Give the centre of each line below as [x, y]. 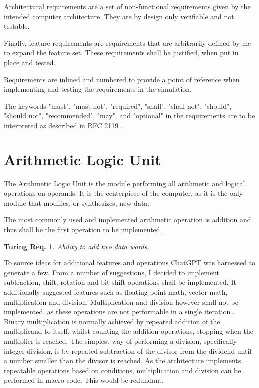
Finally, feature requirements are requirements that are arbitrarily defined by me [128, 43]
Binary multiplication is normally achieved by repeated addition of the [112, 321]
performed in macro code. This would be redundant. [84, 380]
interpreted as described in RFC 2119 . [63, 125]
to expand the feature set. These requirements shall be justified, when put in [121, 53]
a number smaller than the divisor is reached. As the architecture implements [123, 360]
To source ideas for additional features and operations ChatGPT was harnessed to [130, 263]
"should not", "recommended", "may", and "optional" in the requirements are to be [129, 115]
